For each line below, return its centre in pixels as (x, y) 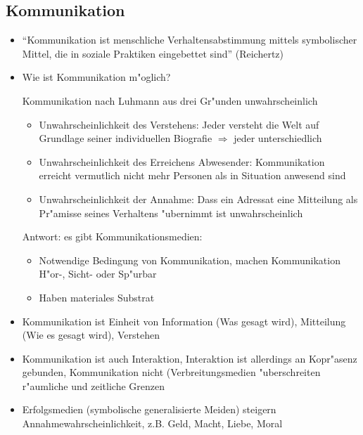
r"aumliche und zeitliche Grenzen (93, 385)
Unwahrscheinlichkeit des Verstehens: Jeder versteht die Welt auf (179, 124)
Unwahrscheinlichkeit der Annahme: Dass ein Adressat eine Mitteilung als (198, 199)
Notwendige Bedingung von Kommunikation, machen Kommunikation (190, 260)
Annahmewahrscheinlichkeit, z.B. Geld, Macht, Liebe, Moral (152, 423)
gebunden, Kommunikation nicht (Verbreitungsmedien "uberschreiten (171, 372)
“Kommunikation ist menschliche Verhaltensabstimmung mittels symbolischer (190, 40)
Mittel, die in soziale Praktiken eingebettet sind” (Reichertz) (153, 53)
